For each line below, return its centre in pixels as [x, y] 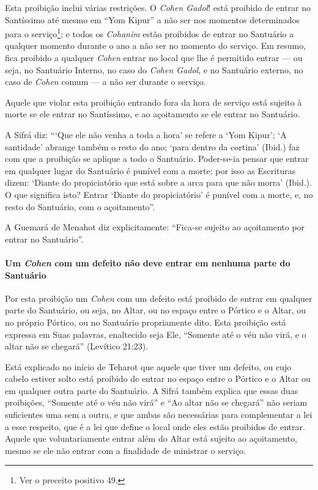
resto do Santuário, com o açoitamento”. [80, 206]
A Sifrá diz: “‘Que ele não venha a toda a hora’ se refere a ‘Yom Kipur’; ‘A [146, 134]
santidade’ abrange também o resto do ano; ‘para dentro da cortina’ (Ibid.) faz [152, 146]
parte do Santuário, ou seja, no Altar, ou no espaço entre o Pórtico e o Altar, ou [156, 310]
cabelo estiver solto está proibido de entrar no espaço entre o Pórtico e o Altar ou [158, 378]
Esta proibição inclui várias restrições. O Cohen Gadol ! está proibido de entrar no [158, 7]
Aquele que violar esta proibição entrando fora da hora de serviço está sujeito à [153, 102]
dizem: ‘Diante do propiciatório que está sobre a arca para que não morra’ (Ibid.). [158, 182]
